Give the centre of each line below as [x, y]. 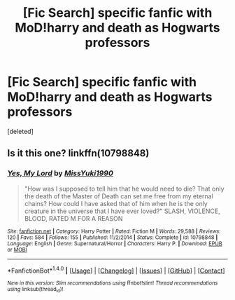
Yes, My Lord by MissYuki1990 [60, 173]
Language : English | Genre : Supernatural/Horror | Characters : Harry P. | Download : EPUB [115, 243]
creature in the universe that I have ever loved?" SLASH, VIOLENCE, [122, 211]
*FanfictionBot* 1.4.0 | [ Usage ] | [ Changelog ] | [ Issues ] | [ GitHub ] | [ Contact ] [116, 270]
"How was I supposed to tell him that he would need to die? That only [124, 189]
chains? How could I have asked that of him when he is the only [116, 203]
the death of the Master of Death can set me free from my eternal [119, 196]
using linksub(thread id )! [35, 290]
